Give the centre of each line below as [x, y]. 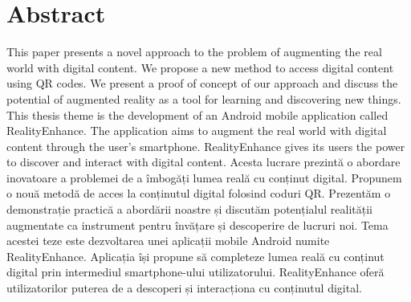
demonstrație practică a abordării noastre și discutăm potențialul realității [189, 209]
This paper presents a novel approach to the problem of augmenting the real [194, 52]
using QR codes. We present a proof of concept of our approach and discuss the [202, 83]
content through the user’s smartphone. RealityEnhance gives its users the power [206, 146]
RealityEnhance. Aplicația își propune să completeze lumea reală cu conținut [195, 256]
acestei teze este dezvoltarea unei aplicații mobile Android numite [168, 241]
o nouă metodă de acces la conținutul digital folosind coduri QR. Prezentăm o [199, 193]
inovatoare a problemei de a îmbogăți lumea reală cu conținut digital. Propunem [204, 177]
